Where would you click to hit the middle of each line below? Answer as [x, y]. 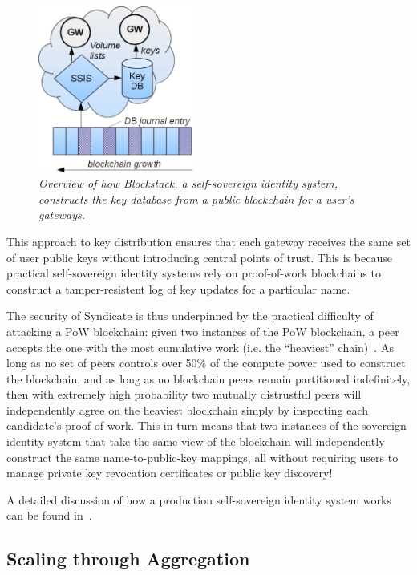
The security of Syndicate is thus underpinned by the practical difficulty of [190, 316]
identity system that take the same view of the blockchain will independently [196, 441]
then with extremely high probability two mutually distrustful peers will [184, 394]
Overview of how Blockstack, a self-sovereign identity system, [188, 183]
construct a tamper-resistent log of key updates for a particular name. [178, 288]
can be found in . [49, 515]
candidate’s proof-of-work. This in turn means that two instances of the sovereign [206, 425]
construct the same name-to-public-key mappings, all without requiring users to [202, 457]
